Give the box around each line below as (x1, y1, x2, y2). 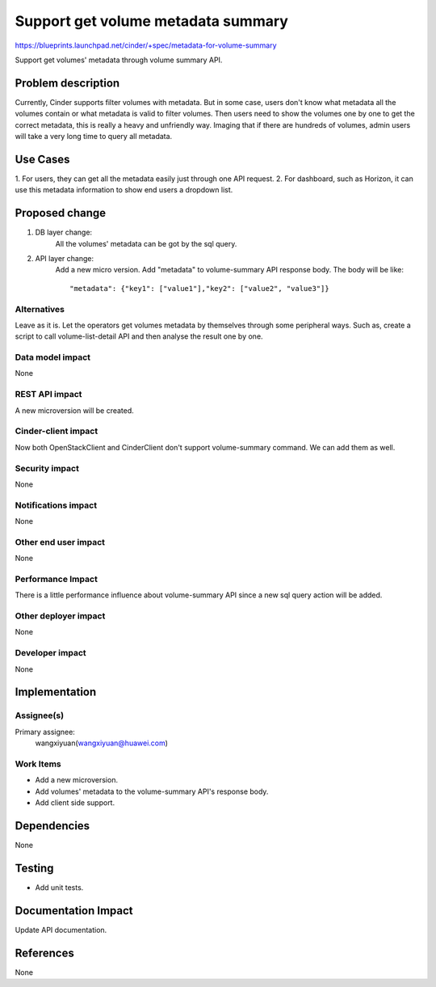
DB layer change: (35, 227, 93, 238)
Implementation (15, 685, 97, 699)
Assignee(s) (15, 710, 65, 721)
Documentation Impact (15, 904, 133, 917)
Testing (15, 861, 54, 875)
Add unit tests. (35, 882, 84, 892)
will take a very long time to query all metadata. (15, 132, 173, 141)
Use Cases (15, 152, 70, 166)
